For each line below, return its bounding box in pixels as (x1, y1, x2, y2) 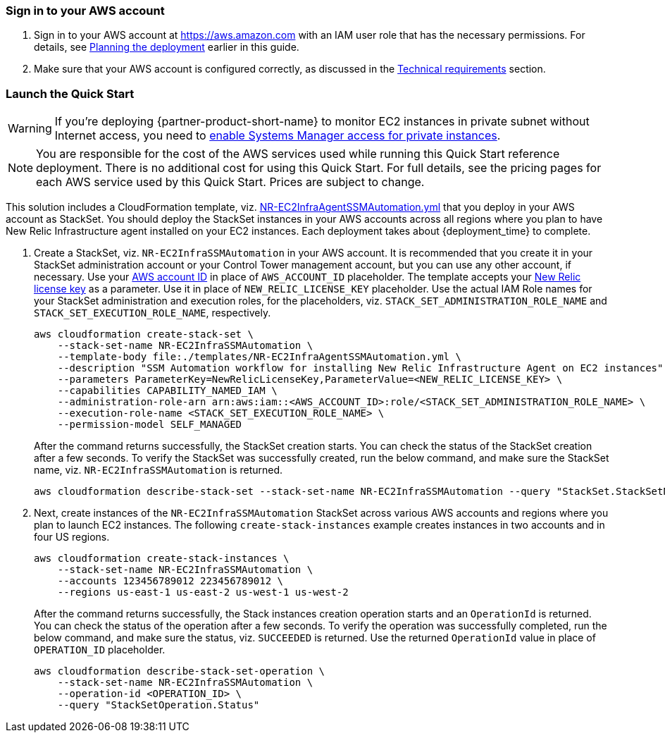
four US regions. (34, 531, 110, 543)
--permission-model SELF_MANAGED (57, 419, 242, 431)
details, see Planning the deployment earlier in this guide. (34, 41, 299, 54)
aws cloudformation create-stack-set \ (34, 328, 254, 340)
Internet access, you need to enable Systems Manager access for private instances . (54, 128, 501, 143)
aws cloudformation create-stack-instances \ (34, 553, 290, 565)
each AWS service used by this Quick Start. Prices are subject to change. (36, 175, 425, 190)
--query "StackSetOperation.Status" (57, 699, 260, 711)
